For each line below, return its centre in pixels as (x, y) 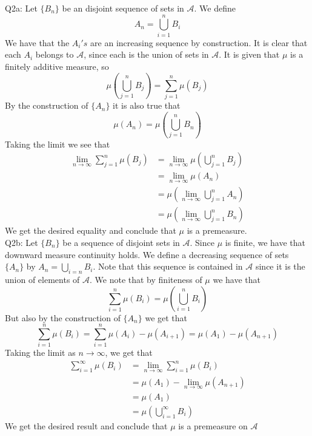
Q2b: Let (22, 243)
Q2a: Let (21, 8)
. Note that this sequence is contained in (168, 266)
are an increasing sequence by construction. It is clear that (199, 42)
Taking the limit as (40, 353)
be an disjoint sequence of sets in (123, 8)
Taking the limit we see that (58, 144)
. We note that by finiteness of (146, 280)
